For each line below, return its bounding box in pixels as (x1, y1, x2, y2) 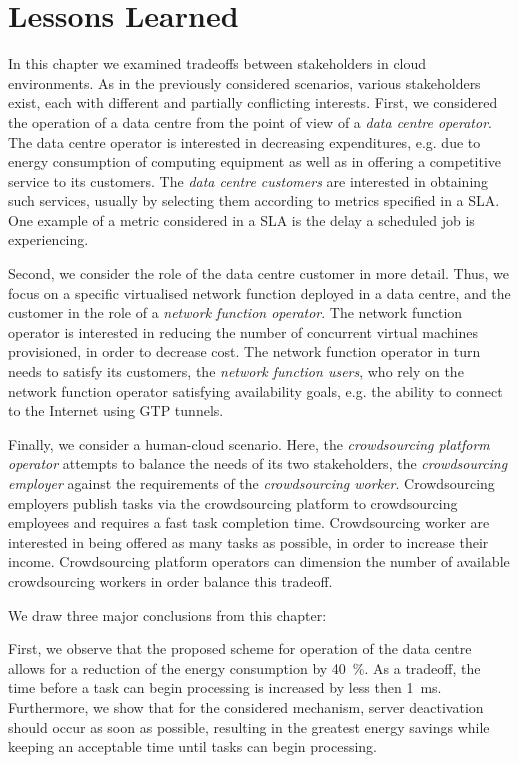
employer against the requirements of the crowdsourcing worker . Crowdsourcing (8, 473, 495, 493)
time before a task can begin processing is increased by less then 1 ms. (8, 677, 442, 698)
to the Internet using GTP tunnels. (8, 400, 224, 421)
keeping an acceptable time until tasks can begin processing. (8, 736, 377, 757)
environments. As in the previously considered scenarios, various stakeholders (8, 72, 481, 93)
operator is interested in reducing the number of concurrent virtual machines (8, 321, 478, 342)
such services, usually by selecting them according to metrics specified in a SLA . (8, 190, 500, 211)
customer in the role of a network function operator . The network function (8, 302, 463, 323)
